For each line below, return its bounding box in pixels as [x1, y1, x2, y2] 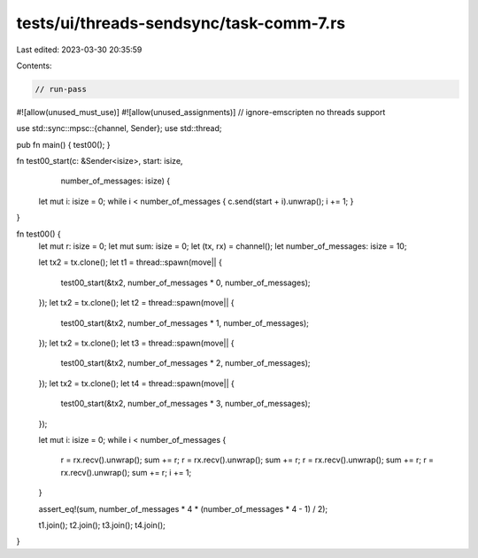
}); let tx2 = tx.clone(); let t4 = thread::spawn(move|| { [38, 377, 235, 389]
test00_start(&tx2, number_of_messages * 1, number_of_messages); [60, 317, 309, 328]
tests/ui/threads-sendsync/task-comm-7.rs [16, 13, 346, 33]
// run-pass [35, 84, 88, 94]
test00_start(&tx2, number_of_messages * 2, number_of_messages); [60, 358, 311, 368]
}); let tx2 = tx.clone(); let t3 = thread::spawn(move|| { [38, 337, 235, 348]
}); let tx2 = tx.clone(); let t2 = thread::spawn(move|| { [38, 298, 235, 308]
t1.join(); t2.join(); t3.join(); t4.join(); [38, 519, 166, 531]
